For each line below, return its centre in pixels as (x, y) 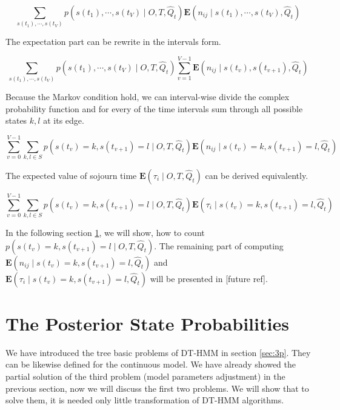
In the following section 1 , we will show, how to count (105, 233)
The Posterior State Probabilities (147, 323)
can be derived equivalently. (257, 175)
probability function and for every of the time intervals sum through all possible (154, 108)
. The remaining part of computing (219, 245)
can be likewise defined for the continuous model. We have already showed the (151, 364)
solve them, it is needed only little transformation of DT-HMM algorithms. (145, 400)
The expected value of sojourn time (71, 175)
